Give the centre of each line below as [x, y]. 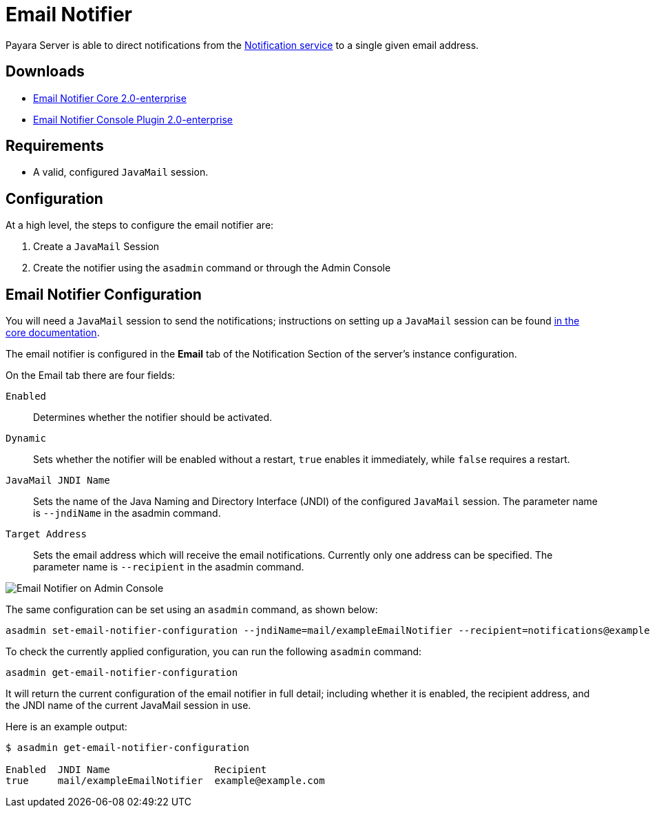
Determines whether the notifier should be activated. [153, 418]
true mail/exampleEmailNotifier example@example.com [165, 781]
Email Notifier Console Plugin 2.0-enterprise [133, 119]
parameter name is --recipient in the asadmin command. [169, 567]
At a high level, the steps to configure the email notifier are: [140, 225]
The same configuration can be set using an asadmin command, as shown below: [192, 610]
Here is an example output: [66, 727]
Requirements [55, 146]
